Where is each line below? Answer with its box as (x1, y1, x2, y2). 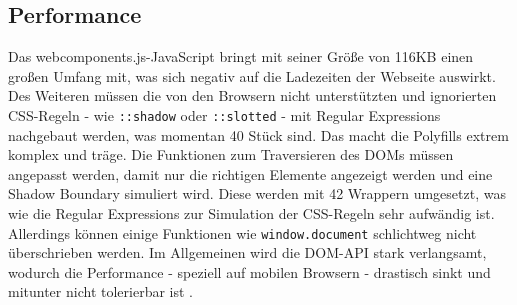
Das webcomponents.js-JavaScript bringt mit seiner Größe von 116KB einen (8, 46, 474, 67)
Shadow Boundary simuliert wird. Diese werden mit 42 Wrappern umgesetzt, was (8, 183, 506, 204)
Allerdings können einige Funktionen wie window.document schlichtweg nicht (8, 222, 477, 243)
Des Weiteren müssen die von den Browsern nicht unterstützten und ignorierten (8, 85, 497, 106)
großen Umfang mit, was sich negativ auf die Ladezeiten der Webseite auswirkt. (8, 65, 496, 86)
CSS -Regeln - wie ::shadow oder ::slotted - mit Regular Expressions (8, 104, 441, 125)
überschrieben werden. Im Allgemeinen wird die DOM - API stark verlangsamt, (8, 242, 487, 263)
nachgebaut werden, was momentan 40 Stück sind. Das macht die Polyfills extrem (8, 124, 509, 145)
